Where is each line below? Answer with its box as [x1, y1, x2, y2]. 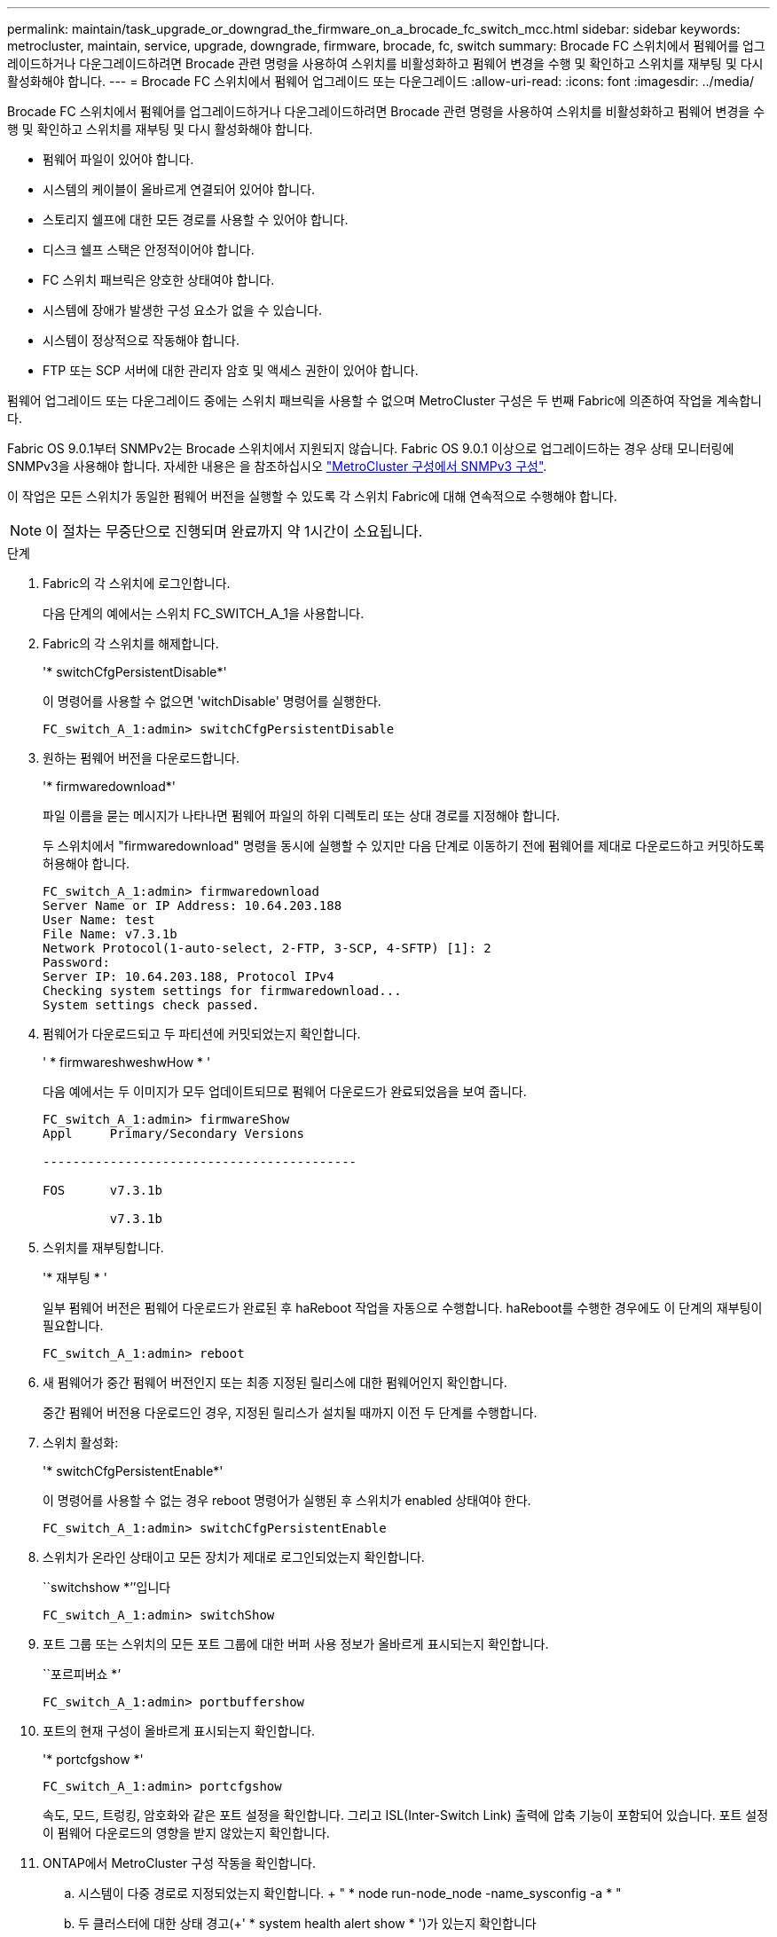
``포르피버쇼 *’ [43, 1666, 122, 1682]
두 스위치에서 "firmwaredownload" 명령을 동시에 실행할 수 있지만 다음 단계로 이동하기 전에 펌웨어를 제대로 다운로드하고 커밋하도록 [43, 838, 765, 853]
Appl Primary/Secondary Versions [43, 1126, 305, 1141]
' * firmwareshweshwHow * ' [43, 1055, 211, 1070]
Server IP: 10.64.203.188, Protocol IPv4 [43, 969, 334, 984]
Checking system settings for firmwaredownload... [43, 984, 402, 998]
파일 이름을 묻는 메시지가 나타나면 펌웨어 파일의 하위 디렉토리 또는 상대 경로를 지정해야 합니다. [43, 808, 561, 823]
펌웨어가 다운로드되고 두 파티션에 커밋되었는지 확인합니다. [43, 1026, 361, 1041]
